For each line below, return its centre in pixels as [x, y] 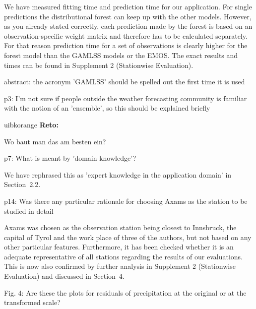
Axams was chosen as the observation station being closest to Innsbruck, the [120, 227]
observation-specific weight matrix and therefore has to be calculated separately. [126, 35]
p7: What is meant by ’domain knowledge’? [70, 158]
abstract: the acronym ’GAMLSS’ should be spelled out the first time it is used [125, 82]
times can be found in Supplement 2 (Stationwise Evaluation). [99, 65]
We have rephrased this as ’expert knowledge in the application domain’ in [118, 174]
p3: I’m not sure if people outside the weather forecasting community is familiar [126, 98]
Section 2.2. [22, 184]
